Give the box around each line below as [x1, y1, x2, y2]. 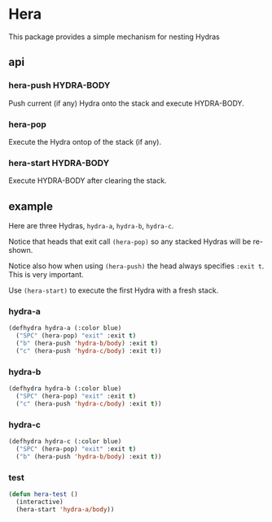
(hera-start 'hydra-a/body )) [15, 505, 115, 513]
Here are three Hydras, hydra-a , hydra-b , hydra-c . [8, 221, 174, 231]
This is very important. [8, 270, 84, 280]
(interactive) [15, 498, 64, 506]
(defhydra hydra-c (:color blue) [8, 437, 122, 446]
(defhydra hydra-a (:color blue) [8, 324, 122, 333]
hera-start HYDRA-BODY [8, 157, 110, 168]
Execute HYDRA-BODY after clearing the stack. [8, 176, 167, 185]
